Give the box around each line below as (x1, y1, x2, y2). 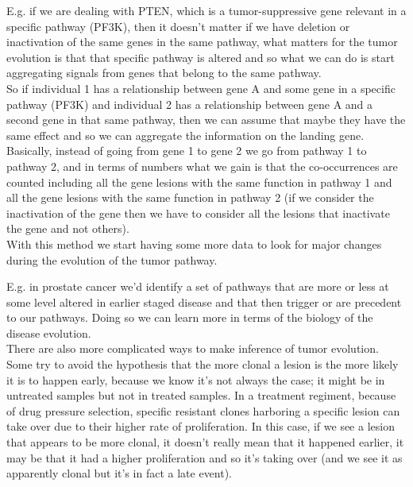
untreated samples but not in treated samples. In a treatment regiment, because (6, 387, 396, 404)
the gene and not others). (6, 220, 129, 237)
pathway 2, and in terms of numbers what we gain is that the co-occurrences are (6, 157, 398, 174)
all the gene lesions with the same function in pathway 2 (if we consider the (6, 189, 374, 206)
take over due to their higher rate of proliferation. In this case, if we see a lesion (6, 418, 395, 435)
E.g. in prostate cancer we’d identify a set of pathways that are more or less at (6, 278, 389, 295)
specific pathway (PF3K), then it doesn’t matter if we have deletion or (6, 17, 350, 34)
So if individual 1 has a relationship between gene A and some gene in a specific (6, 79, 396, 96)
